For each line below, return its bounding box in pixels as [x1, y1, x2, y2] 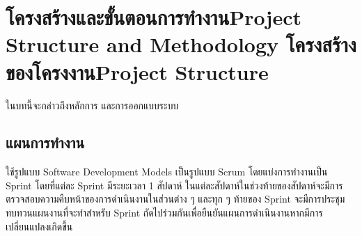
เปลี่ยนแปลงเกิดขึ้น [6, 219, 73, 233]
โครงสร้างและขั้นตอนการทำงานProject [6, 3, 301, 31]
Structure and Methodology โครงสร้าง [6, 30, 356, 58]
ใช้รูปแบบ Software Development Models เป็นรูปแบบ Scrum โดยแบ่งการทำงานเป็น [6, 164, 328, 179]
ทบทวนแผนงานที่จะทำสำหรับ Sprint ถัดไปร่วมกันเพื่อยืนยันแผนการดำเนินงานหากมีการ [6, 205, 323, 220]
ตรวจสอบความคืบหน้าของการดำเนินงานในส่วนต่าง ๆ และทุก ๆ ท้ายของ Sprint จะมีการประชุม [6, 191, 345, 206]
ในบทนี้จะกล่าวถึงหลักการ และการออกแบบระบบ [6, 97, 179, 112]
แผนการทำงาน [6, 132, 85, 153]
